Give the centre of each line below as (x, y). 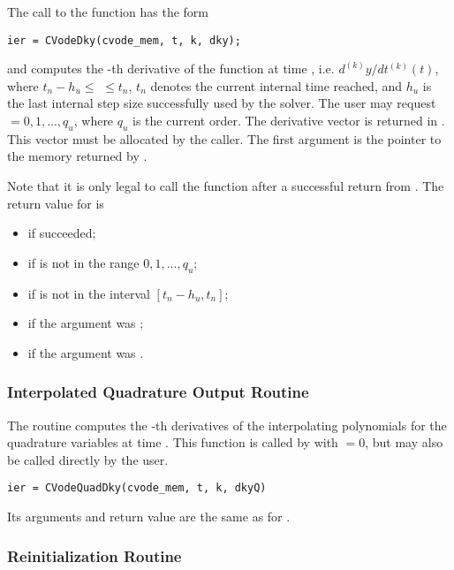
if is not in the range (83, 262)
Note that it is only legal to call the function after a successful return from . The (226, 186)
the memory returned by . (77, 156)
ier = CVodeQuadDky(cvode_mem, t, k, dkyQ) (137, 488)
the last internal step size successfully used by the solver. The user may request (222, 103)
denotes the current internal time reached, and (276, 85)
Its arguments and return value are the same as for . (149, 517)
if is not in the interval (89, 293)
